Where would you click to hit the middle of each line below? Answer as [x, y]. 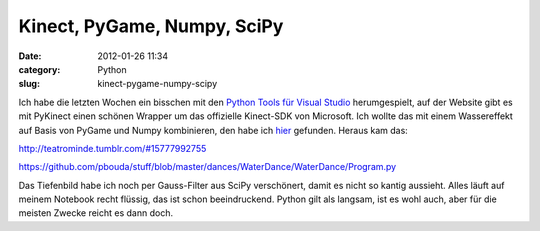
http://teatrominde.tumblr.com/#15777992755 [112, 148]
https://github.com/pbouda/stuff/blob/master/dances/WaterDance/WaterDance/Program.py [207, 167]
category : [39, 69]
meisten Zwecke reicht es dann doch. [96, 213]
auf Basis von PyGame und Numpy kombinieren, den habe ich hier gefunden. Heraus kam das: [213, 130]
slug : [29, 84]
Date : [30, 56]
